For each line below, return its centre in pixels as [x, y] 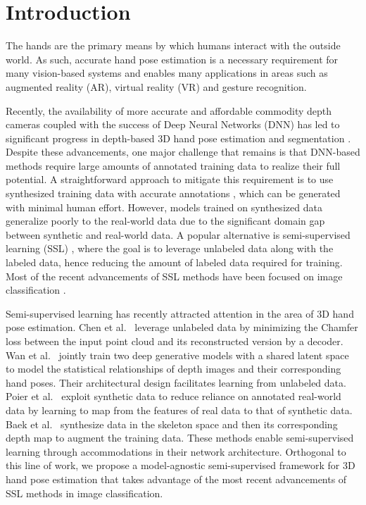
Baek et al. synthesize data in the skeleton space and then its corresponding [172, 424]
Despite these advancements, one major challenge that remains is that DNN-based [183, 152]
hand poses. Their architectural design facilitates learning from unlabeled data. [176, 382]
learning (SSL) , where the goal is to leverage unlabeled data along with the [170, 248]
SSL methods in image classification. [84, 493]
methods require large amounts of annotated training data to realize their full [173, 165]
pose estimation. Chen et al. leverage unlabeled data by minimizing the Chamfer [182, 327]
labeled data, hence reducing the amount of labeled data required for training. [174, 262]
